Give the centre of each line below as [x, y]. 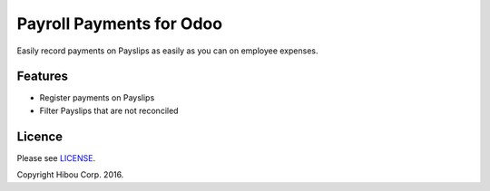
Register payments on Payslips [97, 98]
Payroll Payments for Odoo [119, 24]
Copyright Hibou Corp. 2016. [70, 175]
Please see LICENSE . [56, 158]
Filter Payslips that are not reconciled [109, 110]
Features [42, 76]
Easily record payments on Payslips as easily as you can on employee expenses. [167, 51]
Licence [40, 136]
